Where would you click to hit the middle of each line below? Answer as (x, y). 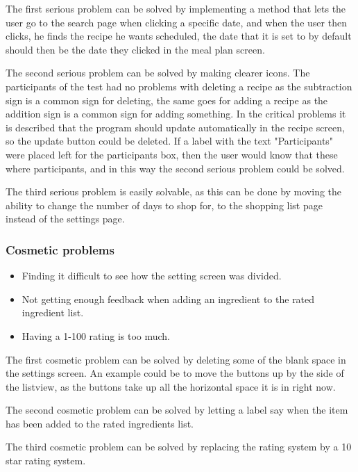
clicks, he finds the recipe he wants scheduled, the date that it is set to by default (179, 36)
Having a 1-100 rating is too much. (96, 335)
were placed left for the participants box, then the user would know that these (172, 154)
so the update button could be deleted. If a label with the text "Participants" (170, 141)
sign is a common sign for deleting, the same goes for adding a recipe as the (167, 100)
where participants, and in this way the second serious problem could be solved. (175, 168)
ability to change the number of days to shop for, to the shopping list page (164, 205)
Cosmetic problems (60, 249)
